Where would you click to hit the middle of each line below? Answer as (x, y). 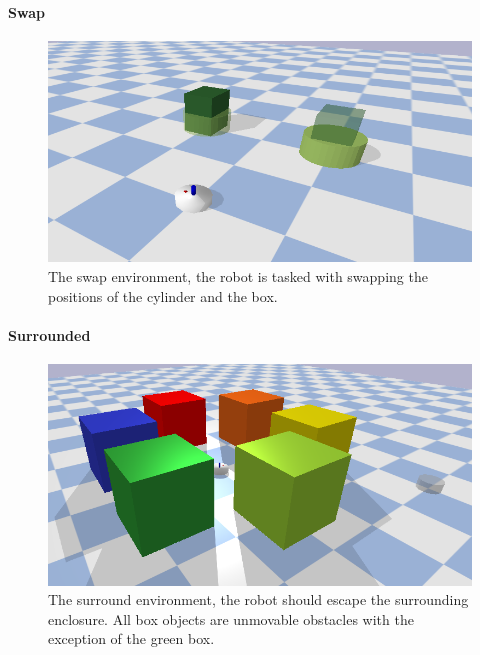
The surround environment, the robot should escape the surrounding (258, 599)
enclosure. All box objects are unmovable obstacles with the (231, 618)
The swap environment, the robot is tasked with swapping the (238, 275)
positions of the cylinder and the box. (163, 295)
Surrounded (49, 334)
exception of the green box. (131, 638)
